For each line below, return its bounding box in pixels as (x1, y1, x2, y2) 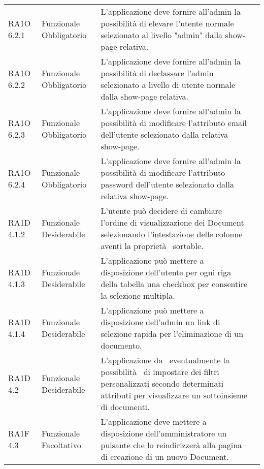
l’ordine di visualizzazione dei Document (101, 216, 244, 228)
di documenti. (101, 401, 150, 413)
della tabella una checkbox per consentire (101, 278, 248, 290)
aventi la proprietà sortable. (101, 240, 204, 252)
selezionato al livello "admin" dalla (101, 29, 223, 41)
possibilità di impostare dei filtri (101, 366, 219, 378)
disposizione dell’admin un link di (101, 316, 220, 328)
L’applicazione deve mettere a (101, 416, 207, 427)
